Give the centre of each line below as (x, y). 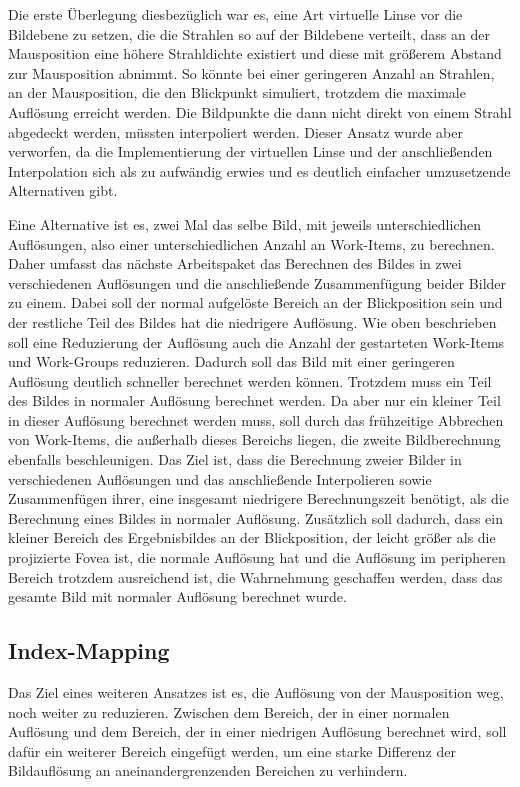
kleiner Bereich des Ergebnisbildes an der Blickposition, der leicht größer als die (252, 537)
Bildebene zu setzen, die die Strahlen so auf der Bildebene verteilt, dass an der (249, 33)
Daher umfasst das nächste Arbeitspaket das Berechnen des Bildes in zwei (235, 263)
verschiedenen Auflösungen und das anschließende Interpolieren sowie (220, 478)
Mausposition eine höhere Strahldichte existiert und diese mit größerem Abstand (255, 53)
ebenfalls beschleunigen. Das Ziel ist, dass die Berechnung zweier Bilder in (235, 459)
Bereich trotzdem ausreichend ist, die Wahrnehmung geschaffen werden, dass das (255, 576)
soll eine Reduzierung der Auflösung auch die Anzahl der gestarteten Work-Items (256, 341)
